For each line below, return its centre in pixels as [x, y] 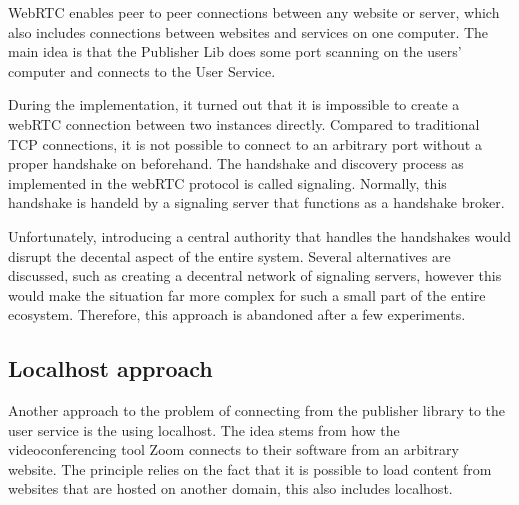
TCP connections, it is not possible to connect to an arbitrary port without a [245, 143]
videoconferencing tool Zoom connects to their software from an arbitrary [233, 449]
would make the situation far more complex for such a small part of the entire [247, 294]
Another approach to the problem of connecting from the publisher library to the [257, 410]
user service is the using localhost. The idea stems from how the [204, 429]
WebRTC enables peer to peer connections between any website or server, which [254, 12]
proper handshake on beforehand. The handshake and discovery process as [236, 163]
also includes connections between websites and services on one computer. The [248, 31]
